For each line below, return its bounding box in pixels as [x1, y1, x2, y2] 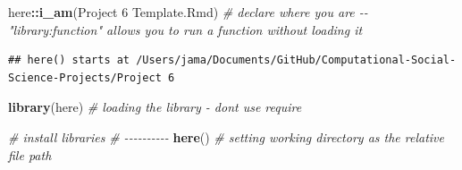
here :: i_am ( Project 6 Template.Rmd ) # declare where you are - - [8, 3, 368, 21]
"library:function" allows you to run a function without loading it [8, 20, 363, 38]
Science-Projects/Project [8, 71, 162, 84]
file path [8, 145, 52, 164]
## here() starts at [8, 54, 130, 67]
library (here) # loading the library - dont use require [8, 98, 302, 116]
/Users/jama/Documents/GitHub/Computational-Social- [136, 54, 457, 67]
